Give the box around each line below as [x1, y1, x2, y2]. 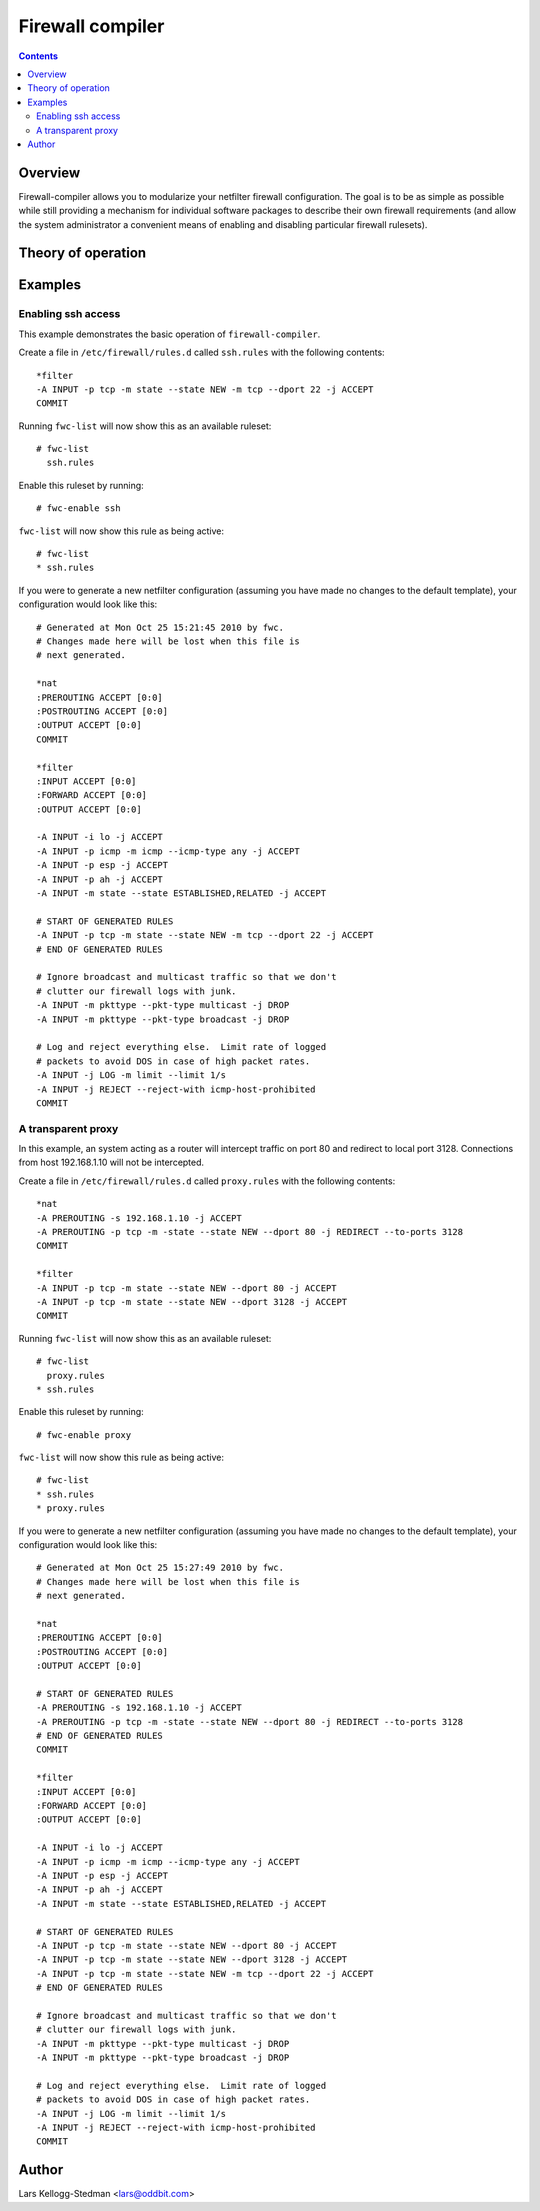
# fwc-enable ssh [36, 503, 121, 514]
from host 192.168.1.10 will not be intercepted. [18, 1156, 205, 1169]
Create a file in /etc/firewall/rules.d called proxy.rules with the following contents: [18, 1175, 396, 1187]
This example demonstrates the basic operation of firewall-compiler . [18, 328, 321, 340]
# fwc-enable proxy [36, 1429, 132, 1440]
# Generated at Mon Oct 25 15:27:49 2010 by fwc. [36, 1562, 285, 1574]
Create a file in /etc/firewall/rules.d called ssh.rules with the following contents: [18, 346, 385, 359]
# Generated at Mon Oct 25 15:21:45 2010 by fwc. [36, 621, 285, 633]
